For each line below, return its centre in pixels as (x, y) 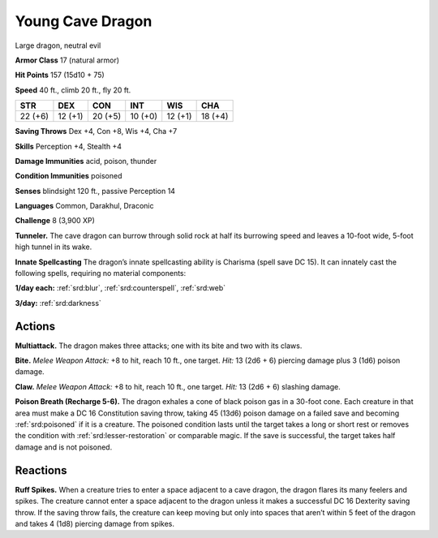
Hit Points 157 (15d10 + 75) (60, 75)
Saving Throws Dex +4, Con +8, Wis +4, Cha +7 (96, 131)
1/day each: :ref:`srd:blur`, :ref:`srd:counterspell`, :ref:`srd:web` (120, 288)
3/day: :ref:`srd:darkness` (58, 303)
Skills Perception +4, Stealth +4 (68, 146)
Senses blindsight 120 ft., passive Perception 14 (95, 191)
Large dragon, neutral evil (58, 45)
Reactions (41, 470)
